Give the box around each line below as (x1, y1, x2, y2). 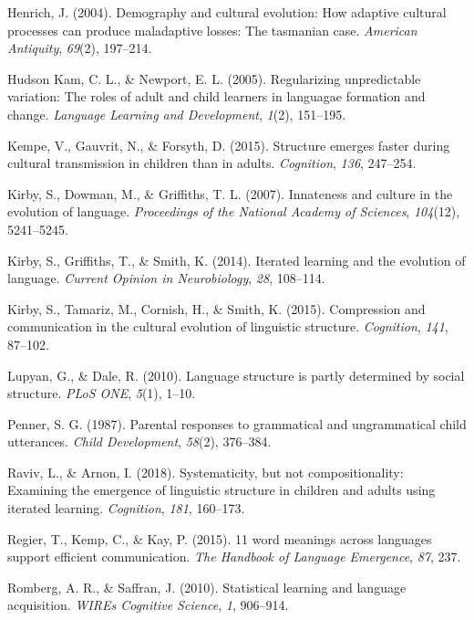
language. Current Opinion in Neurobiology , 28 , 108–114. (7, 268, 325, 288)
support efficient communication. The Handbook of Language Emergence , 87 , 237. (7, 547, 461, 566)
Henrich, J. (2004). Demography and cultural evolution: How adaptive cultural (7, 3, 447, 21)
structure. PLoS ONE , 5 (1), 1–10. (7, 384, 196, 403)
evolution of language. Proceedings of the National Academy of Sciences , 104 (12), (7, 202, 460, 221)
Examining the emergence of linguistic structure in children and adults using (7, 480, 436, 499)
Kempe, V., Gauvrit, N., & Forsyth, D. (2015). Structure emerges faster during (7, 135, 450, 154)
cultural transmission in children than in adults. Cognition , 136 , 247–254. (7, 153, 417, 173)
